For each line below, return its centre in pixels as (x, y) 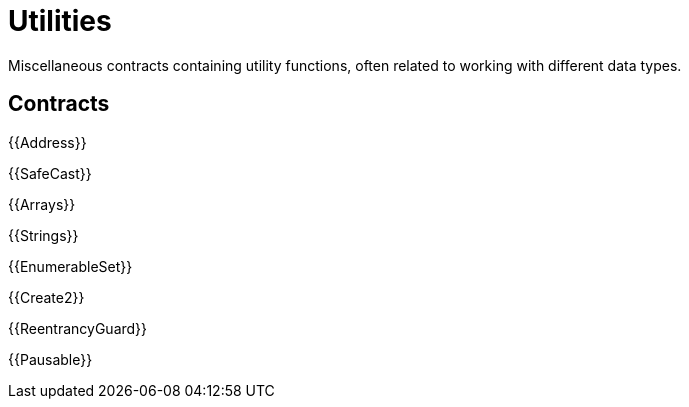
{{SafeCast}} (50, 173)
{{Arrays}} (42, 204)
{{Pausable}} (50, 359)
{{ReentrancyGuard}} (78, 328)
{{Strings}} (43, 235)
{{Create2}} (46, 297)
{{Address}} (47, 142)
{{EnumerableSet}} (70, 266)
